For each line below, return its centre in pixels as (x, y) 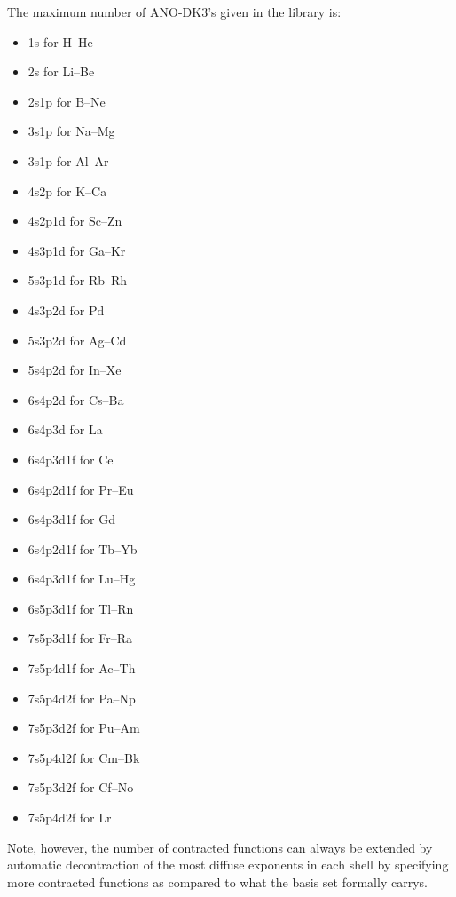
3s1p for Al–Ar (68, 160)
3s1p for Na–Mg (71, 131)
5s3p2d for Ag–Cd (77, 340)
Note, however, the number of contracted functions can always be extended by (220, 847)
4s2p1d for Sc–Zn (75, 221)
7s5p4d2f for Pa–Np (82, 698)
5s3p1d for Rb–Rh (78, 280)
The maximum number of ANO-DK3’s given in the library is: (174, 12)
